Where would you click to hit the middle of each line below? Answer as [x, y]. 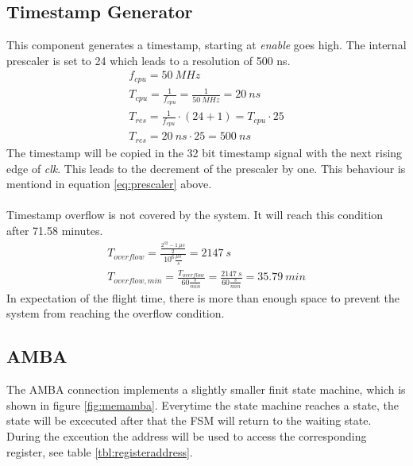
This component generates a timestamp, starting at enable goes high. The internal [206, 45]
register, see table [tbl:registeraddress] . [100, 451]
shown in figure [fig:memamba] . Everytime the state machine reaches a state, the [203, 404]
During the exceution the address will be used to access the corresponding [187, 435]
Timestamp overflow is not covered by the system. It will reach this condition [195, 215]
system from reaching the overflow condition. [116, 313]
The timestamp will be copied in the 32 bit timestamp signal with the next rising [205, 152]
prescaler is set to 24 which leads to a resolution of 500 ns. [149, 60]
